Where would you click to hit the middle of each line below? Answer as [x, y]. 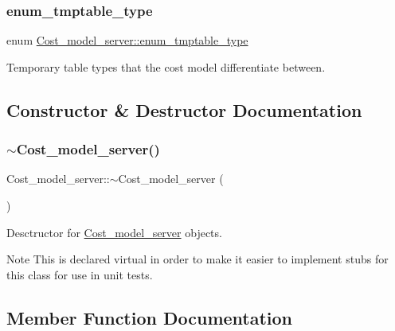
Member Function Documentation [150, 317]
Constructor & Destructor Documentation [184, 109]
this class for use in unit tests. [80, 274]
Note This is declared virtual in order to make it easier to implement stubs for [197, 259]
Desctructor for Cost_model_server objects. [114, 232]
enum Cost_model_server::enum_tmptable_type [127, 40]
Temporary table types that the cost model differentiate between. [166, 66]
